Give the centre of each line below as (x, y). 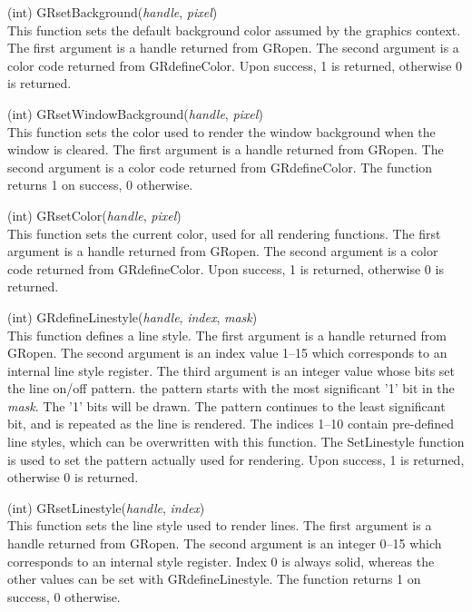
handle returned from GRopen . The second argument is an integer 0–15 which (225, 543)
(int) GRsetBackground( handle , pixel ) (113, 12)
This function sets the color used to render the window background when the (221, 131)
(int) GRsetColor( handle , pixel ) (94, 215)
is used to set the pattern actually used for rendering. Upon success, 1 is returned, (236, 459)
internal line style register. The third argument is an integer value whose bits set (231, 370)
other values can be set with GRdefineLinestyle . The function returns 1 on (214, 579)
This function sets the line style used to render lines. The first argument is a (220, 525)
